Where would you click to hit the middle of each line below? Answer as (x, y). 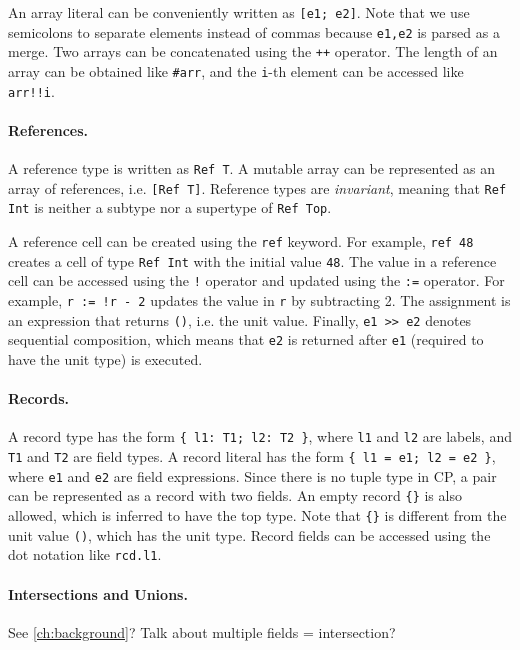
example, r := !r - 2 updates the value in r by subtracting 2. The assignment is (259, 300)
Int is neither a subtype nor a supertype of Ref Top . (170, 207)
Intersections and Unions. (98, 593)
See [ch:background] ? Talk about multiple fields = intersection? (202, 631)
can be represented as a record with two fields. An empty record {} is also (235, 495)
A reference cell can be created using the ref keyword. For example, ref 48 (241, 241)
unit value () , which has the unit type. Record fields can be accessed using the (249, 534)
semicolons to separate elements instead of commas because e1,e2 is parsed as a (254, 31)
